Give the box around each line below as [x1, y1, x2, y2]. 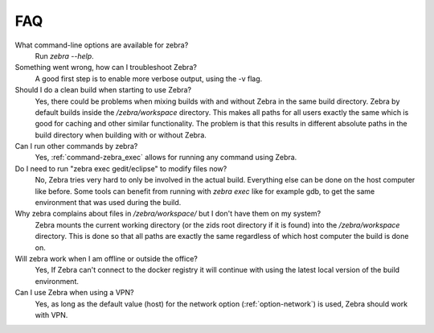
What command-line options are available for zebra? [14, 40, 189, 50]
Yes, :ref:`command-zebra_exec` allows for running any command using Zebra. [35, 153, 297, 162]
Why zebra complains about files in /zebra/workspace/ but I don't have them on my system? [14, 209, 321, 219]
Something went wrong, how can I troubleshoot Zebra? [14, 63, 197, 72]
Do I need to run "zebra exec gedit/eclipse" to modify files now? [14, 163, 227, 173]
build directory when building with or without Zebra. [35, 129, 207, 140]
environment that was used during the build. [35, 198, 182, 208]
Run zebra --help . [35, 51, 94, 60]
